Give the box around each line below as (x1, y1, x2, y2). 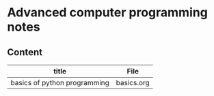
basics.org (116, 78, 150, 87)
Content (7, 46, 43, 58)
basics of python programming (10, 78, 109, 87)
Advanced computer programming (7, 5, 209, 20)
